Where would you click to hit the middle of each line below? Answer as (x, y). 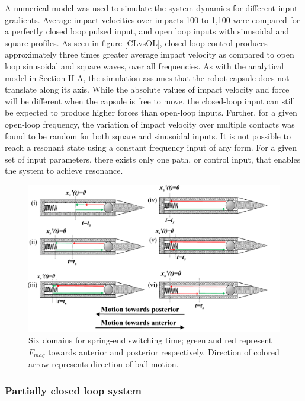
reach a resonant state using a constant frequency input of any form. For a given (151, 147)
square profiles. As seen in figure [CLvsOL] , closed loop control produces (136, 42)
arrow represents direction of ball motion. (104, 364)
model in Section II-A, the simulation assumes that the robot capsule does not (147, 77)
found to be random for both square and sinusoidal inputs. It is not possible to (148, 136)
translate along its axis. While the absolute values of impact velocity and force (147, 89)
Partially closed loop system (73, 390)
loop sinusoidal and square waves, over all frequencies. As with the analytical (145, 66)
